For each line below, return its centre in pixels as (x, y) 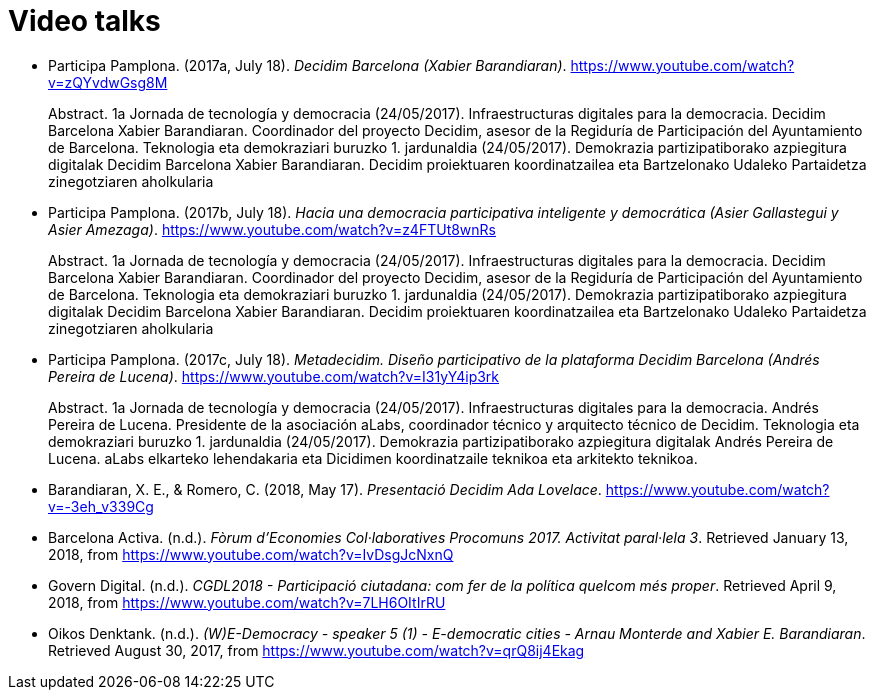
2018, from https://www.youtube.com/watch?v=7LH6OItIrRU (247, 602)
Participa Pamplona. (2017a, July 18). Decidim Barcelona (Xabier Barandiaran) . (307, 65)
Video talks (84, 21)
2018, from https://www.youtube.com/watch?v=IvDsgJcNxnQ (251, 554)
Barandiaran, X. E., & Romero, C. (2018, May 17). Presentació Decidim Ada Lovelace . (325, 489)
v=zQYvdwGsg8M (108, 82)
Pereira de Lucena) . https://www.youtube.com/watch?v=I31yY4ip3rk (274, 376)
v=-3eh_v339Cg (101, 506)
